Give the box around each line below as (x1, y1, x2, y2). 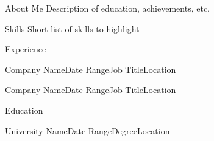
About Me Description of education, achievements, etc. (5, 2, 210, 14)
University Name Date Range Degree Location (5, 124, 170, 137)
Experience (5, 43, 46, 55)
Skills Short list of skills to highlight (5, 22, 140, 35)
